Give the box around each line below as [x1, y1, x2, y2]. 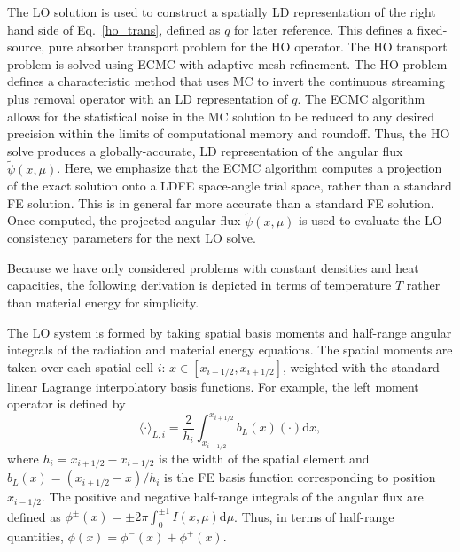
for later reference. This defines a [234, 19, 413, 38]
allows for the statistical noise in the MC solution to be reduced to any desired [7, 106, 435, 125]
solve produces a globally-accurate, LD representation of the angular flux [7, 141, 403, 159]
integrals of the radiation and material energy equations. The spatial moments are [7, 340, 453, 359]
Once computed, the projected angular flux [7, 211, 241, 229]
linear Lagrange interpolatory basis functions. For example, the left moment [7, 377, 419, 395]
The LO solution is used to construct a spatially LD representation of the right [7, 3, 436, 20]
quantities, [7, 527, 64, 546]
